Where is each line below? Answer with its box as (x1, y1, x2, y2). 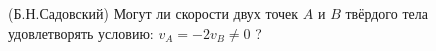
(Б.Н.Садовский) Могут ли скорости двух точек (8, 3, 299, 23)
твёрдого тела (345, 3, 428, 23)
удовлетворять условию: (8, 22, 154, 43)
